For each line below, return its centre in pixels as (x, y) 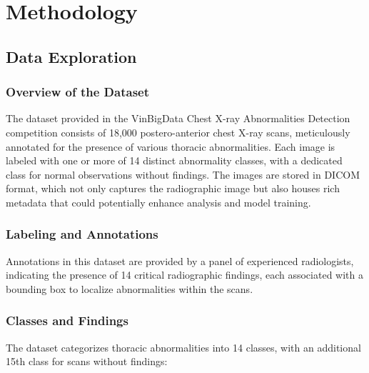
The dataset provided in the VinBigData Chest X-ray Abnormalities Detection (178, 118)
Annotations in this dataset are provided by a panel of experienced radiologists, (180, 260)
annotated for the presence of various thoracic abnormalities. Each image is (171, 146)
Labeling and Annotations (82, 234)
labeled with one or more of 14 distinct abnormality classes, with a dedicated (174, 160)
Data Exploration (71, 56)
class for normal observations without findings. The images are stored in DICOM (183, 174)
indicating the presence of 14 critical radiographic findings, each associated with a (184, 275)
